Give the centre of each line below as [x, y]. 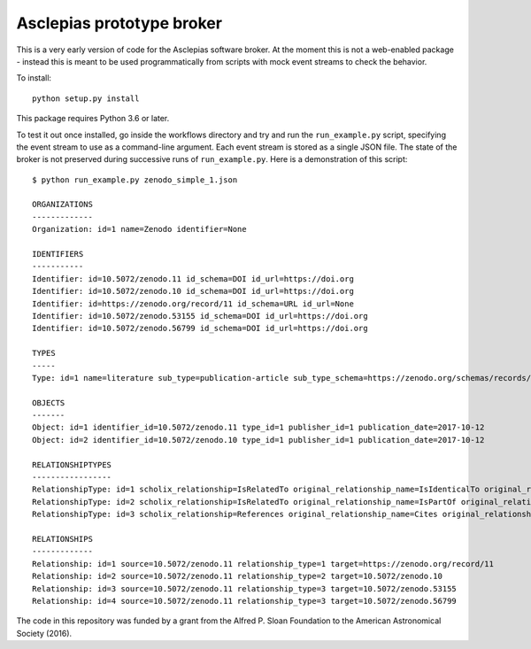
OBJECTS [49, 402]
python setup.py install [86, 98]
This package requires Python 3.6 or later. [93, 119]
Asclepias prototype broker [119, 23]
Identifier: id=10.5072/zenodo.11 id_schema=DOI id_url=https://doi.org [193, 278]
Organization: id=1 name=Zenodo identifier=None [139, 229]
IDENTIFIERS [58, 254]
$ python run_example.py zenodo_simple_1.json [135, 180]
